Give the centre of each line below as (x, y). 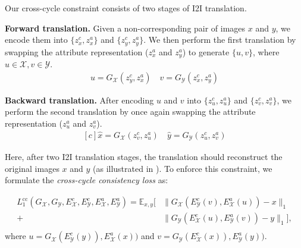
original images (32, 168)
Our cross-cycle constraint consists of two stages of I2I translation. (126, 8)
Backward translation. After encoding (79, 100)
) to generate (206, 51)
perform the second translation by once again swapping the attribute (130, 112)
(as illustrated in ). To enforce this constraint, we (183, 168)
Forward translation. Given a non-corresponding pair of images (125, 28)
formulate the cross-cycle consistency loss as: (87, 180)
